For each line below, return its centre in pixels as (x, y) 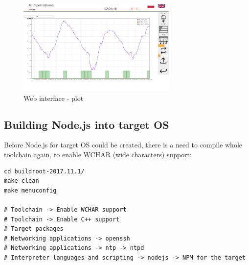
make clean (22, 181)
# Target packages (34, 229)
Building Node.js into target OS (87, 124)
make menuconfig (30, 190)
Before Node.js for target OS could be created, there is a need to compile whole (123, 145)
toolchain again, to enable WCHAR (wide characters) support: (98, 154)
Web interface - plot (54, 98)
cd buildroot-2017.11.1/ (44, 171)
